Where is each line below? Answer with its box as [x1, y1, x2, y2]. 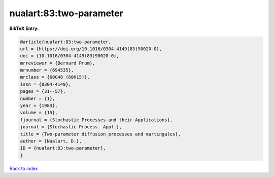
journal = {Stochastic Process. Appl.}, [20, 124, 122, 130]
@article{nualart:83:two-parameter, [20, 39, 112, 45]
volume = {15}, [20, 110, 58, 116]
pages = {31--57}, [20, 89, 66, 94]
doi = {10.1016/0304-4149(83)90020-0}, [20, 53, 119, 59]
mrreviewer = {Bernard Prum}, [20, 60, 95, 66]
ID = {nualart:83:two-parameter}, [20, 145, 106, 151]
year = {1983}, [20, 103, 58, 109]
